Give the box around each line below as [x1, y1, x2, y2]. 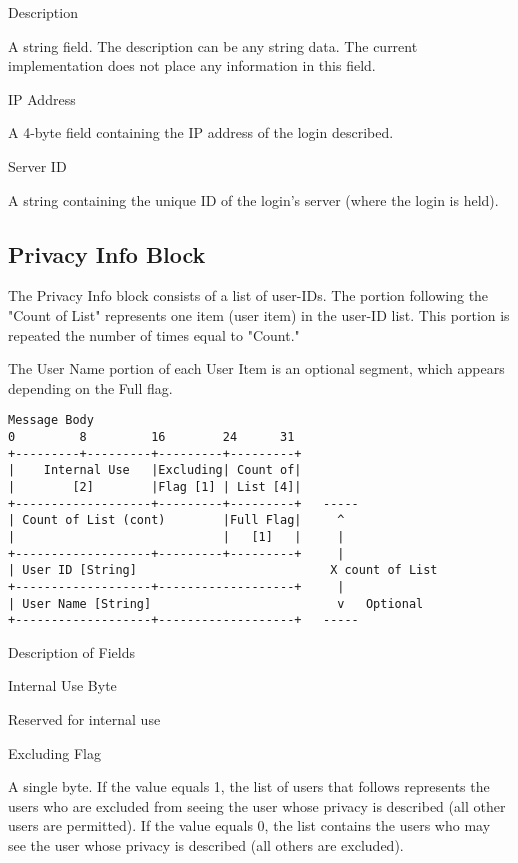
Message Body [8, 413, 94, 428]
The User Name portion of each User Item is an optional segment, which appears [8, 358, 505, 379]
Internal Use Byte [8, 675, 117, 696]
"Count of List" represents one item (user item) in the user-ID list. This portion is [8, 304, 510, 325]
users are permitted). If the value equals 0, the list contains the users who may [8, 815, 491, 836]
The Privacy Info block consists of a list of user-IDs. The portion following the [8, 285, 489, 306]
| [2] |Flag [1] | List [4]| [8, 479, 302, 494]
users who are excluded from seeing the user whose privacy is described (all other [8, 795, 506, 816]
